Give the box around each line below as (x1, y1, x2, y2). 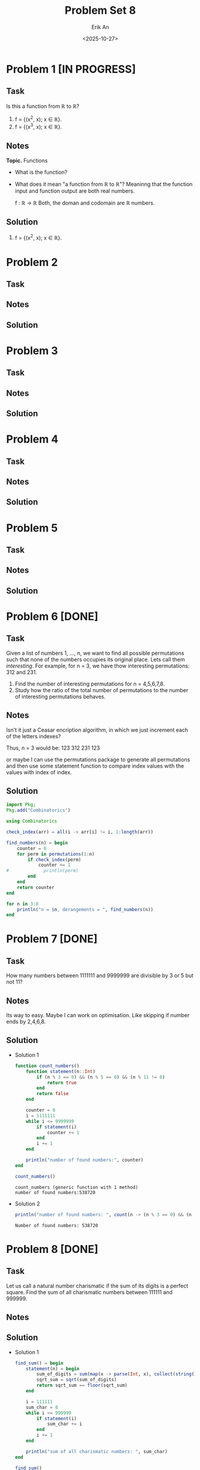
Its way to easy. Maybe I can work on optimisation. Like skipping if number (6, 1012, 190, 1019)
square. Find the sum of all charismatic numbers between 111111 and (6, 1288, 173, 1295)
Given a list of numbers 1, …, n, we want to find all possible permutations (6, 649, 184, 657)
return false (36, 1091, 69, 1097)
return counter (17, 884, 55, 891)
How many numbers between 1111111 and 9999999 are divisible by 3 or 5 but (6, 972, 194, 979)
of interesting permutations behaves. (14, 693, 106, 700)
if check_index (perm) (27, 856, 82, 862)
